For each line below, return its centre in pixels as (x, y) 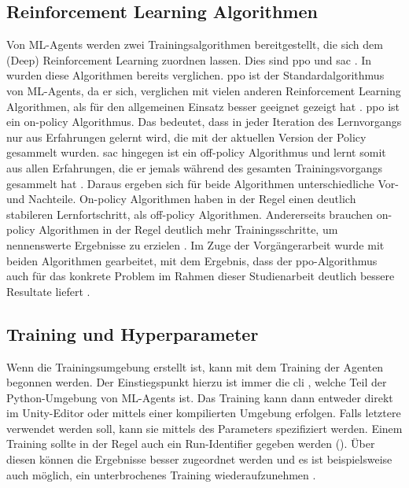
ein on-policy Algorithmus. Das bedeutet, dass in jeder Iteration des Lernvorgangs (204, 122)
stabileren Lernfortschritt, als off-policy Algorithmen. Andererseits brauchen (190, 214)
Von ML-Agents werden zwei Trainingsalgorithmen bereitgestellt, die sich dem (195, 44)
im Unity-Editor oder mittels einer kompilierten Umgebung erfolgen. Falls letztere (204, 413)
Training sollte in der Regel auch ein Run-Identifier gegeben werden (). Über (191, 444)
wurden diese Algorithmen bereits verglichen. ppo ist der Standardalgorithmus (195, 75)
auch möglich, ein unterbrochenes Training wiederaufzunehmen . (161, 474)
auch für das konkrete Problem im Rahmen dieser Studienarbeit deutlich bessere (201, 276)
